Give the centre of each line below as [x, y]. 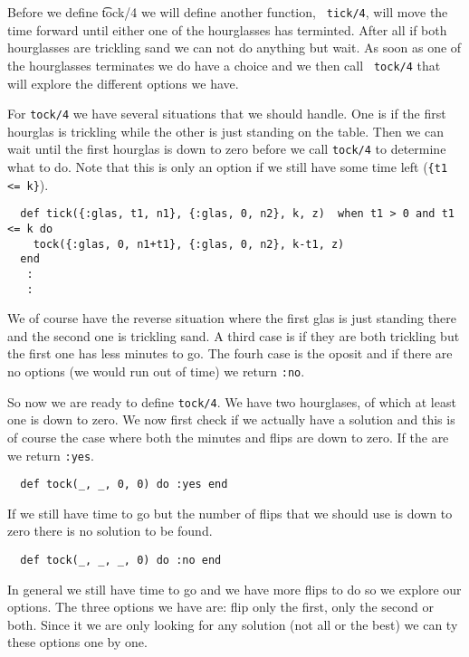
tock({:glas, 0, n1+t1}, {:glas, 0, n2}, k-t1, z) [189, 244]
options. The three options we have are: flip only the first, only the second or [221, 607]
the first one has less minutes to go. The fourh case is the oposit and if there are [230, 353]
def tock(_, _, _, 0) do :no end [121, 561]
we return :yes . [51, 455]
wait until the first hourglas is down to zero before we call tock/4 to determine [227, 149]
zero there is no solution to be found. [110, 531]
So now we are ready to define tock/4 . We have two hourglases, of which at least [232, 401]
